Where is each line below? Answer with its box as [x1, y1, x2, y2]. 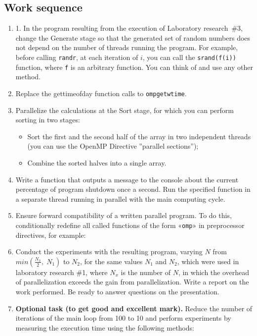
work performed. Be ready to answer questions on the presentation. [15, 286, 219, 296]
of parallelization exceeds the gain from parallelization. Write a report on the [15, 277, 249, 287]
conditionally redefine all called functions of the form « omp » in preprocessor [15, 220, 245, 230]
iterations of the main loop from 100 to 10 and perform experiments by [15, 313, 231, 323]
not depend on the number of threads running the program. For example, [15, 42, 238, 53]
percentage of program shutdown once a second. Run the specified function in [15, 184, 251, 194]
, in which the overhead [178, 267, 250, 277]
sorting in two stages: [15, 114, 80, 125]
